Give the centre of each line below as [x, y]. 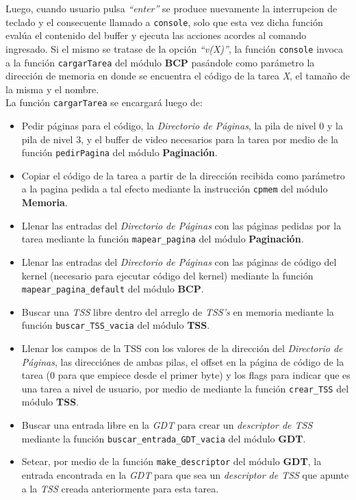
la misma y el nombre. [52, 89]
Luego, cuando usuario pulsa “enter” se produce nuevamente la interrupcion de [171, 8]
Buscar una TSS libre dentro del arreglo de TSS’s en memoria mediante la [178, 311]
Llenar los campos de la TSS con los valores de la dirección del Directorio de [182, 348]
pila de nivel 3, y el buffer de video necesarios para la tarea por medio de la [180, 139]
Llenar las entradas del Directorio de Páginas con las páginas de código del [179, 261]
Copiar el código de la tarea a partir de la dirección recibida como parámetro [183, 175]
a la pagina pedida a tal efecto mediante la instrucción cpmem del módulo [175, 189]
